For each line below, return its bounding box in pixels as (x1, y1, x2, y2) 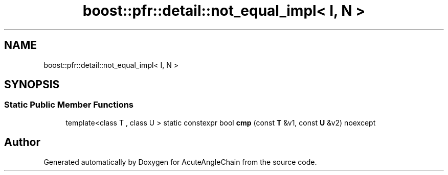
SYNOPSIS (4, 78, 60, 91)
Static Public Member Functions (4, 99, 134, 110)
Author (4, 136, 40, 149)
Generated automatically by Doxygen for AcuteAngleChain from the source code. (43, 157, 317, 166)
